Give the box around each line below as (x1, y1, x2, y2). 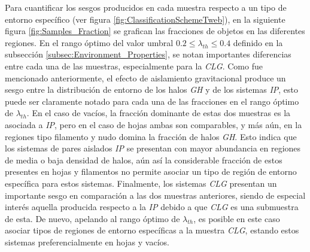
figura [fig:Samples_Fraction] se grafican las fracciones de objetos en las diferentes (5, 25, 305, 37)
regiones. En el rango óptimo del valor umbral (5, 36, 174, 48)
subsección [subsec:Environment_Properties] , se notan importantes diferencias (5, 48, 291, 60)
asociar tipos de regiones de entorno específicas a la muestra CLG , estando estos (5, 224, 299, 236)
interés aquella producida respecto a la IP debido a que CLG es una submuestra (5, 201, 299, 213)
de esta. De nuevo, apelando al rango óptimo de (5, 212, 180, 224)
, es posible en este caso (193, 212, 280, 224)
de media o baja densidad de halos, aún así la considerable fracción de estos (5, 153, 282, 166)
